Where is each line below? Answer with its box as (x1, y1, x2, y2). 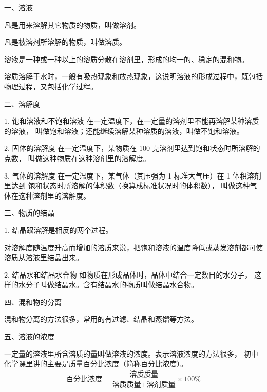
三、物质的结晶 (4, 207, 54, 218)
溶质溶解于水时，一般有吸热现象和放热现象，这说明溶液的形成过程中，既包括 (4, 71, 263, 82)
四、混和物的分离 (4, 296, 62, 307)
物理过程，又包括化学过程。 (4, 81, 98, 91)
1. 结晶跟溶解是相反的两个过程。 (4, 224, 113, 235)
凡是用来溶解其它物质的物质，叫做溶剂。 (4, 19, 141, 30)
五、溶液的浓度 (4, 331, 54, 342)
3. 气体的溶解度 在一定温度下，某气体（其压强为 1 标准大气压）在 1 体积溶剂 (4, 170, 261, 181)
